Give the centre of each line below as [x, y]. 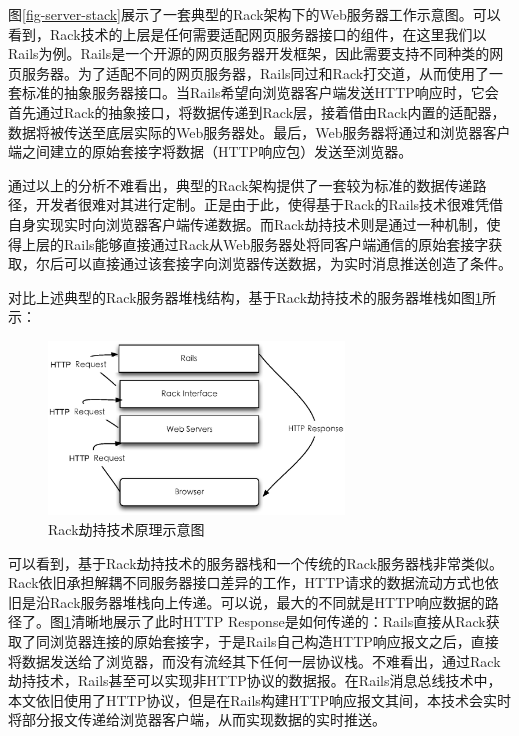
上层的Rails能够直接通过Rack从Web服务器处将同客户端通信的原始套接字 [255, 243]
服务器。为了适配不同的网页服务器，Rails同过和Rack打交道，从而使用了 [255, 72]
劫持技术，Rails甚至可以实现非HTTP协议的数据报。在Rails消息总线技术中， [255, 680]
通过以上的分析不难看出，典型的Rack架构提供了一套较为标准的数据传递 [240, 184]
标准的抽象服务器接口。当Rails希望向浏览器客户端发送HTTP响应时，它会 [260, 92]
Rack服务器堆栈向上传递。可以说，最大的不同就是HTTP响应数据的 [267, 601]
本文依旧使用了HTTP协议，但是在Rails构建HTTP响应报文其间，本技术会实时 [260, 699]
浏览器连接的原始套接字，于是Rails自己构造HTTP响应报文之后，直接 [274, 640]
